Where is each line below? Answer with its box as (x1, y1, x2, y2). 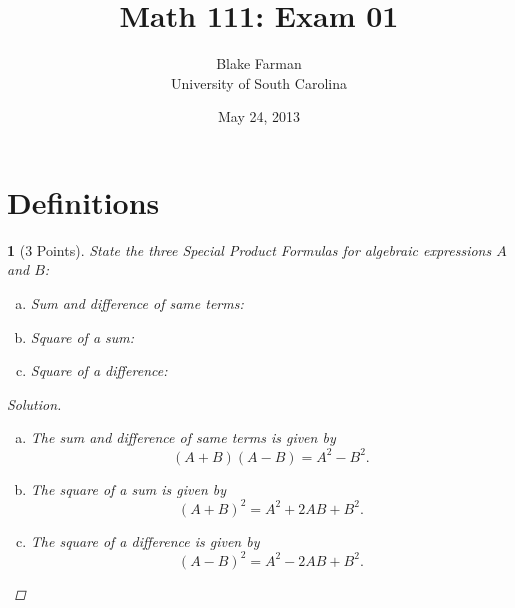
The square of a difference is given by (30, 530, 260, 551)
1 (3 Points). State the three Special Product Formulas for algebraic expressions (7, 239, 492, 260)
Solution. (7, 393, 62, 414)
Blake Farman (216, 53, 302, 74)
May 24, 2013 (217, 106, 301, 127)
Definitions (7, 181, 160, 222)
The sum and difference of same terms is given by (30, 427, 336, 448)
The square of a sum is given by (30, 478, 227, 499)
